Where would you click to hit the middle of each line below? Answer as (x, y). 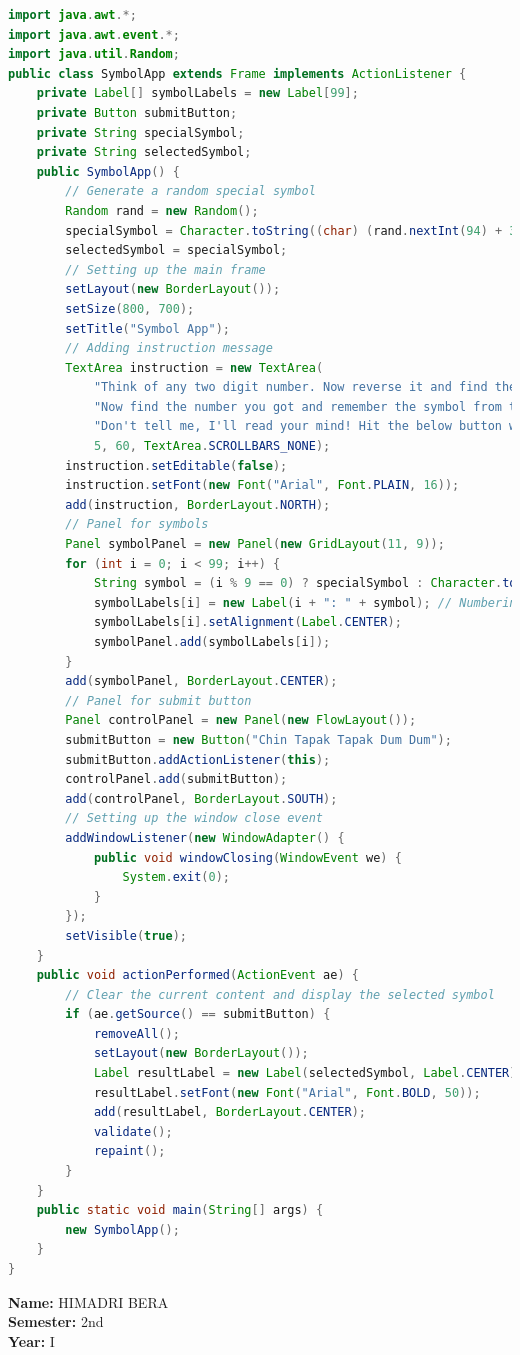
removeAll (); (136, 1033)
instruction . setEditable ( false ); (176, 465)
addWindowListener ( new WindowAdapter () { (205, 837)
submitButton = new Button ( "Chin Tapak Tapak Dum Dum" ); (258, 739)
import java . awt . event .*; (94, 34)
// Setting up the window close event (194, 818)
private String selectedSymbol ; (144, 152)
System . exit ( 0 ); (176, 877)
